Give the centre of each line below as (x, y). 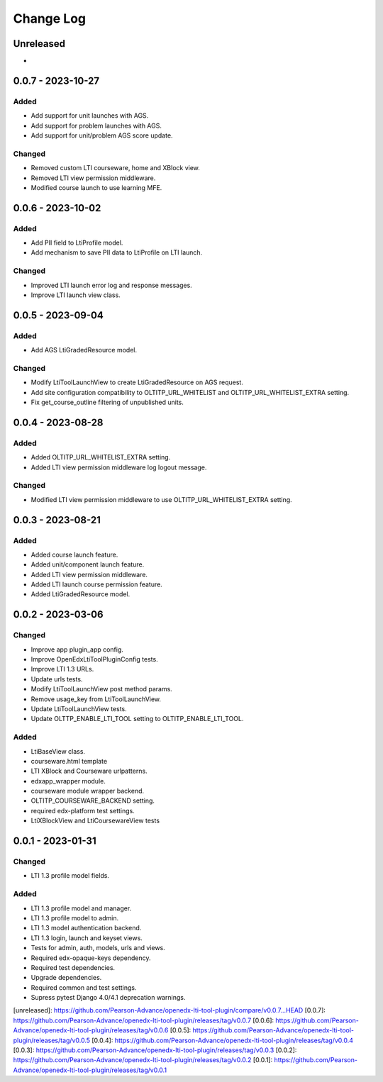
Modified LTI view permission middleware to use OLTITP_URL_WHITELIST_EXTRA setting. (161, 499)
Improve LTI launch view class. (76, 295)
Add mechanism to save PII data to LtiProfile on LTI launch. (117, 252)
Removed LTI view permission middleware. (93, 178)
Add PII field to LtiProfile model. (77, 243)
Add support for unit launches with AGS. (90, 116)
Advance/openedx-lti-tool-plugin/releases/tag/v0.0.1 (90, 1070)
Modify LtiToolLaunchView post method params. (102, 689)
